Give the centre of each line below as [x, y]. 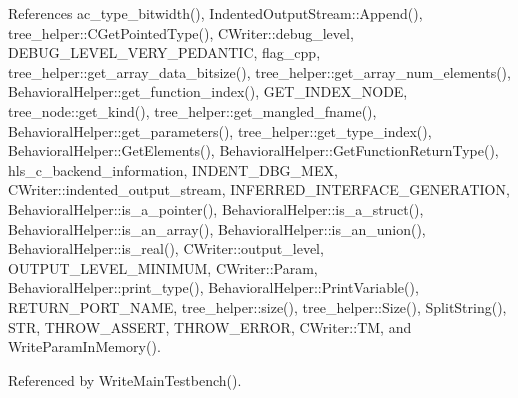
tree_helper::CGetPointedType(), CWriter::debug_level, [181, 32]
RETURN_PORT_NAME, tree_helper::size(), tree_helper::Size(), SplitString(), [257, 306]
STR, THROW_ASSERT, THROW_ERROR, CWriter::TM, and [210, 326]
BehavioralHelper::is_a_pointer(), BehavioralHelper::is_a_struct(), [216, 208]
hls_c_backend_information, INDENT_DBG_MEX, [173, 169]
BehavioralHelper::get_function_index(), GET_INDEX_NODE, [208, 91]
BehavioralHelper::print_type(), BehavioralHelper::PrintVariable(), [213, 287]
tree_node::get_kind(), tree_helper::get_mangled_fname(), [192, 110]
